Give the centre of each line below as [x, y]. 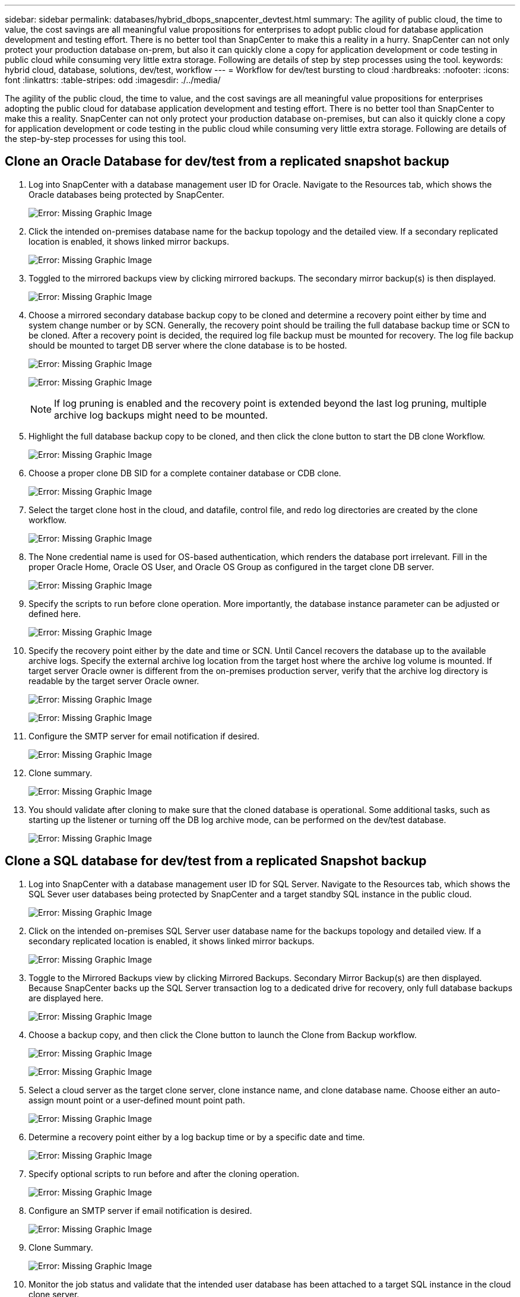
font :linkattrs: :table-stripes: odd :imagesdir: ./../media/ [113, 80]
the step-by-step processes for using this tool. [96, 139]
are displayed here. [66, 998]
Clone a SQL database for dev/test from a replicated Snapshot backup [216, 861]
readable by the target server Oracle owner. [114, 681]
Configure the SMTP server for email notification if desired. [144, 736]
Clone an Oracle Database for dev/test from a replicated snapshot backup [227, 162]
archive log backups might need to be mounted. [161, 415]
